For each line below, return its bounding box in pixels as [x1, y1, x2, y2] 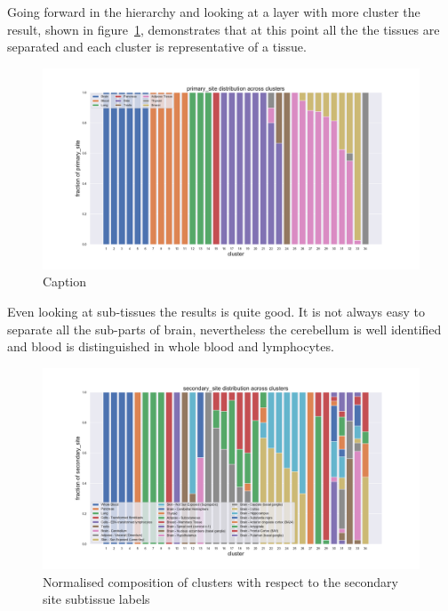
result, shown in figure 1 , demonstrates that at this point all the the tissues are [7, 20, 440, 38]
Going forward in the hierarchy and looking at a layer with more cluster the [7, 3, 420, 20]
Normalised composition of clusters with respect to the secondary [43, 572, 398, 591]
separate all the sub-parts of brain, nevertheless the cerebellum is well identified [7, 319, 442, 338]
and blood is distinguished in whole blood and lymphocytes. [7, 337, 334, 356]
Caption [43, 272, 87, 291]
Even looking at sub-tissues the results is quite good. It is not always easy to [7, 302, 425, 321]
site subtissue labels [43, 590, 150, 608]
